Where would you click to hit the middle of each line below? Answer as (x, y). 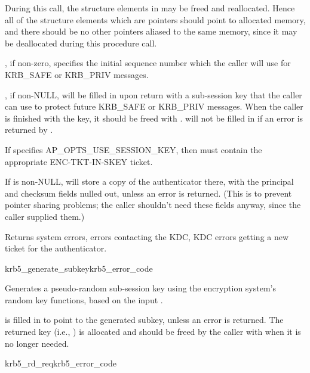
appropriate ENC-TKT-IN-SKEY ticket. (79, 161)
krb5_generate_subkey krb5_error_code (79, 268)
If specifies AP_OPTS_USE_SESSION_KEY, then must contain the (133, 149)
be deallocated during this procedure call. (81, 43)
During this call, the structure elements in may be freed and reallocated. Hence (150, 8)
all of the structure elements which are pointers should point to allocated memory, (155, 19)
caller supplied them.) (45, 216)
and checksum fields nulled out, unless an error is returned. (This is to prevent (148, 193)
